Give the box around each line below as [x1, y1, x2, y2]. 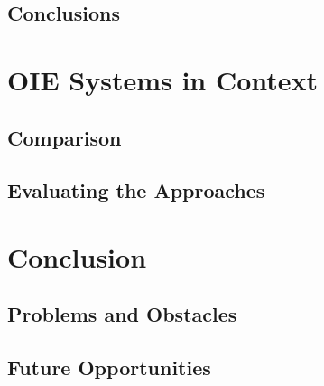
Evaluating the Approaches [7, 176, 265, 204]
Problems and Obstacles [7, 300, 237, 328]
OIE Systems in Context [7, 61, 319, 98]
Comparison [7, 123, 122, 151]
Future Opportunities [7, 353, 211, 381]
